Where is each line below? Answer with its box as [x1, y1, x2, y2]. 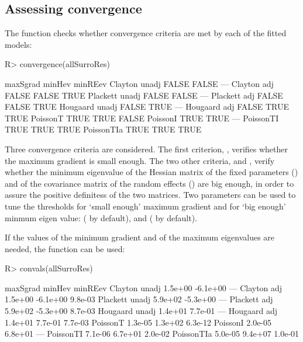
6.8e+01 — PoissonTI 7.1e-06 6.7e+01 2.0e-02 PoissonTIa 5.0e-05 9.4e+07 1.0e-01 [5, 327, 299, 340]
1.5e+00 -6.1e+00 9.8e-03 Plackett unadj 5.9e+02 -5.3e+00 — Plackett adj [5, 293, 273, 305]
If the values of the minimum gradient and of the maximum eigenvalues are [5, 231, 275, 243]
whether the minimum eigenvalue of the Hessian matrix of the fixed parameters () [5, 166, 298, 178]
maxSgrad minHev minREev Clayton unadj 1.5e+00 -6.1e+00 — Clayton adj [5, 281, 283, 294]
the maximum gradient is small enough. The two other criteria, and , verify [5, 154, 275, 166]
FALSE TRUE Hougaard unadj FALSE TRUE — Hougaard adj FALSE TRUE [5, 100, 290, 113]
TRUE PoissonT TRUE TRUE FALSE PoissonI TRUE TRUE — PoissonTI [5, 111, 279, 124]
